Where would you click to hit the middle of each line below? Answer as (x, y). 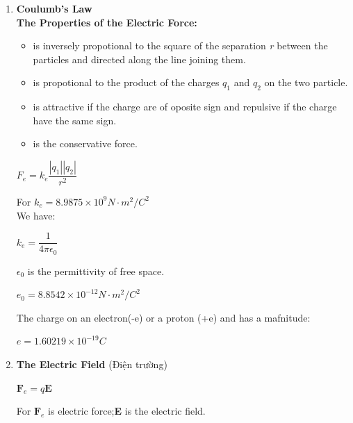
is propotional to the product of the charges (126, 82)
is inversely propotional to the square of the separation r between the (180, 45)
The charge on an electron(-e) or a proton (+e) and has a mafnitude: (163, 317)
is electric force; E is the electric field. (127, 411)
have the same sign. (75, 120)
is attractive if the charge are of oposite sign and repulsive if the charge (185, 107)
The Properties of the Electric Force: (107, 22)
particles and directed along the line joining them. (139, 59)
